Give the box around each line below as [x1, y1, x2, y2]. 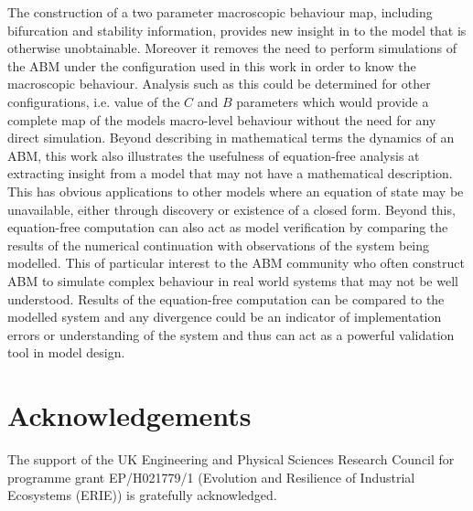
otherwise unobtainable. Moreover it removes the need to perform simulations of [7, 38, 457, 58]
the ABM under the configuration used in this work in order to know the [7, 56, 416, 75]
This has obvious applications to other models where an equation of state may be [7, 181, 464, 200]
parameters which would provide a [236, 91, 429, 111]
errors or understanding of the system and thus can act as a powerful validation [7, 325, 455, 344]
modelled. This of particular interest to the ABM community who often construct [7, 253, 465, 272]
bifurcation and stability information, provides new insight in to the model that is [7, 20, 467, 39]
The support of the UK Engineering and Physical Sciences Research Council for [7, 450, 455, 468]
